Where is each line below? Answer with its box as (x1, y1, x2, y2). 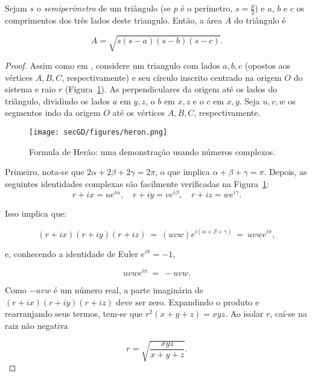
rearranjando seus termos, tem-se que (5, 307, 143, 320)
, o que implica (155, 165, 210, 178)
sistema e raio (5, 83, 56, 95)
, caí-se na (270, 307, 307, 320)
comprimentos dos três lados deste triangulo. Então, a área (5, 13, 223, 26)
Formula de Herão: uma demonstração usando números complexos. (29, 145, 276, 158)
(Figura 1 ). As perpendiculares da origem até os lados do (65, 83, 278, 95)
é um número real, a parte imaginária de (53, 284, 203, 296)
